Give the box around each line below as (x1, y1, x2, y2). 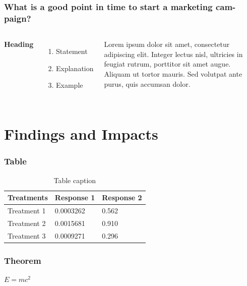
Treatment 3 (8, 230, 46, 241)
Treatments (8, 192, 48, 203)
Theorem (4, 254, 41, 266)
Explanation (56, 63, 94, 73)
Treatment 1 (8, 205, 46, 215)
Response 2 (102, 192, 142, 203)
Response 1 (54, 192, 95, 203)
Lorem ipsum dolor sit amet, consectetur (104, 39, 230, 49)
